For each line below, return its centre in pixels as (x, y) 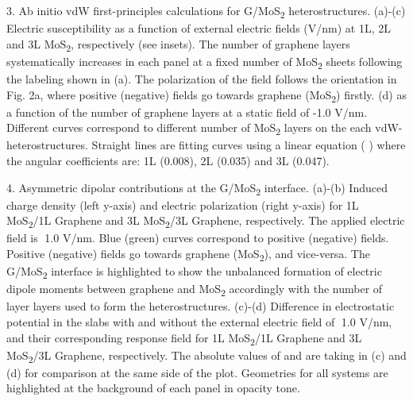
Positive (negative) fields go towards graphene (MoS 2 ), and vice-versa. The (188, 254)
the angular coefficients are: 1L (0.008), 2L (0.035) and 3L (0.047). (168, 160)
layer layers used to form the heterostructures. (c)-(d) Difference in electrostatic (201, 306)
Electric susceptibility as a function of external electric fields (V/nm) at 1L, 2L (199, 28)
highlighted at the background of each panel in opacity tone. (153, 388)
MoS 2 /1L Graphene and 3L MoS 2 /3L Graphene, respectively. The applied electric (206, 222)
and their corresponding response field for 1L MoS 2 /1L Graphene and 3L (184, 338)
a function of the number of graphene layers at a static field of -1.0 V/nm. (187, 112)
